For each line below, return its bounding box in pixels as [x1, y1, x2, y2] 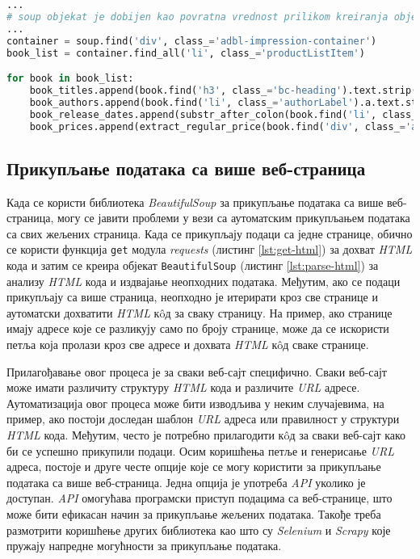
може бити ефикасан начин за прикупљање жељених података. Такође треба [6, 506, 381, 523]
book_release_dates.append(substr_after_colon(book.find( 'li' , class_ [29, 108, 418, 120]
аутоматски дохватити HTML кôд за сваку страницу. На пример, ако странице [6, 304, 393, 321]
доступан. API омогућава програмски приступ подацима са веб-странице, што [6, 490, 393, 506]
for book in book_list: [6, 73, 134, 85]
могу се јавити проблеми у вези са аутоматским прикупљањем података [57, 209, 410, 226]
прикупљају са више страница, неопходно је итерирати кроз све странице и [6, 288, 378, 305]
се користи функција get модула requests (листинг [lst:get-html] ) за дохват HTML [6, 241, 413, 258]
